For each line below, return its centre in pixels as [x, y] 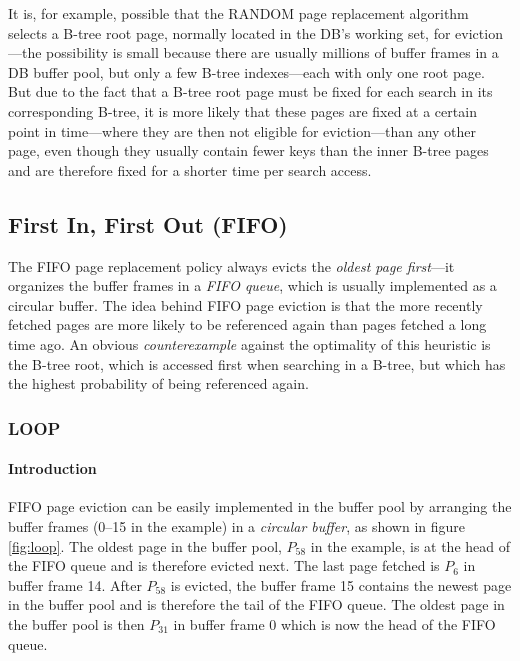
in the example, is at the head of [410, 545]
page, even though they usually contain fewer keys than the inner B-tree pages [248, 150]
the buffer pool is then [76, 623]
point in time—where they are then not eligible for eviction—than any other [242, 130]
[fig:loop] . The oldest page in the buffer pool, [145, 545]
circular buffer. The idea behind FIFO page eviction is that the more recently [245, 304]
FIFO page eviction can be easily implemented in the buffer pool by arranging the [260, 506]
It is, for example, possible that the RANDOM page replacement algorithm [238, 13]
